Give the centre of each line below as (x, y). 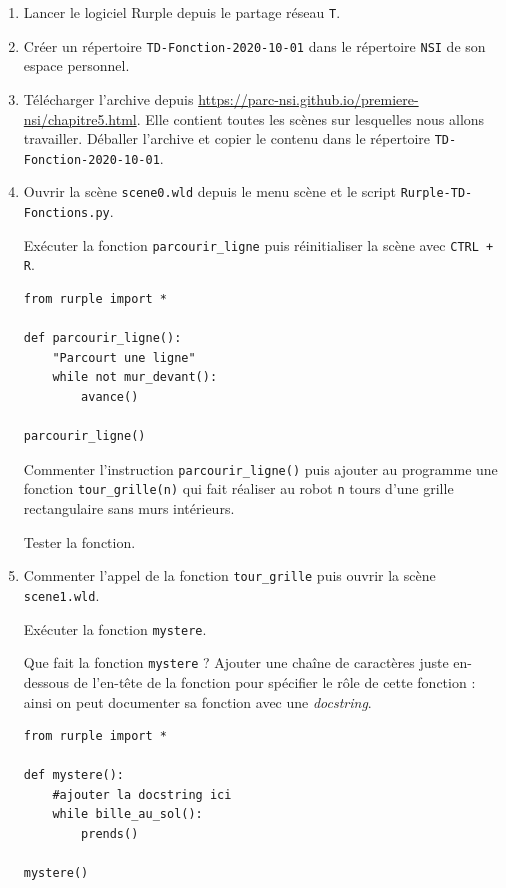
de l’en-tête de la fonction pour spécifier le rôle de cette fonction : (274, 681)
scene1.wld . (61, 594)
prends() (110, 834)
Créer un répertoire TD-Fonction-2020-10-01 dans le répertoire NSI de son (254, 45)
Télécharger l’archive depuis (108, 98)
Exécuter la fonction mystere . (115, 628)
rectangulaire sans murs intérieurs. (129, 508)
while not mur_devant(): (135, 377)
